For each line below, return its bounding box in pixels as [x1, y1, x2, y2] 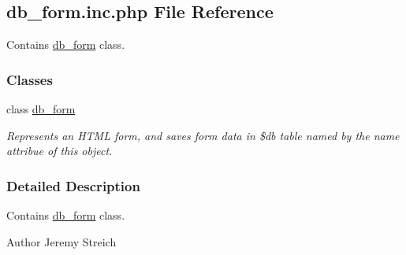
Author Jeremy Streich [6, 233, 117, 249]
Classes [6, 69, 53, 89]
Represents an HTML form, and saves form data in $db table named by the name [6, 127, 400, 143]
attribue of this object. [6, 142, 113, 159]
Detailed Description [6, 176, 140, 195]
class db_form [6, 101, 76, 117]
